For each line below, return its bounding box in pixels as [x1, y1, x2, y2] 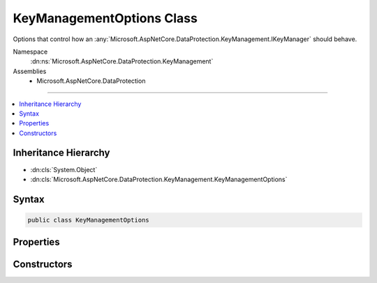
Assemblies [13, 67, 47, 75]
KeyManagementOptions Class [13, 10, 198, 26]
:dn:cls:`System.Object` [30, 165, 98, 174]
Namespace [13, 47, 48, 56]
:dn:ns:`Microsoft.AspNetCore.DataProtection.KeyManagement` [30, 57, 214, 66]
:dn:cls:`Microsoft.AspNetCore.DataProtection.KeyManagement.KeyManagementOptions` [30, 175, 288, 183]
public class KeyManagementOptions [27, 216, 149, 224]
